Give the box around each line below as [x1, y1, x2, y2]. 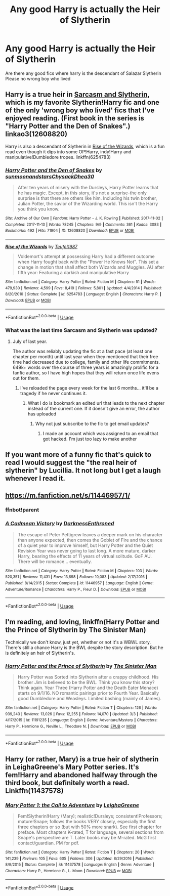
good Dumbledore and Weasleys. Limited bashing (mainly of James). [17, 695, 162, 701]
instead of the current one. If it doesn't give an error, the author [27, 405, 160, 411]
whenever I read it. [5, 474, 66, 483]
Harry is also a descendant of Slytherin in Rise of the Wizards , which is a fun [5, 143, 165, 149]
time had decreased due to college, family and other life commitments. [12, 359, 160, 365]
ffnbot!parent [5, 506, 39, 514]
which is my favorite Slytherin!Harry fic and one [5, 98, 160, 107]
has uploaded [27, 411, 57, 417]
